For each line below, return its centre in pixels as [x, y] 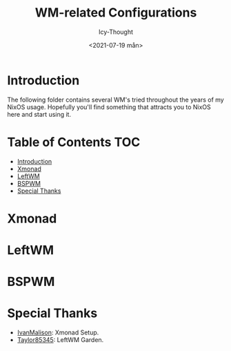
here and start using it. [39, 114]
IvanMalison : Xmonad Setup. [58, 332]
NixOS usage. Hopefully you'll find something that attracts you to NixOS [109, 107]
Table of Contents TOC [74, 142]
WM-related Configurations [116, 13]
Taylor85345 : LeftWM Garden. [60, 340]
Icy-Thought [116, 32]
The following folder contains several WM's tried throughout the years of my [115, 99]
